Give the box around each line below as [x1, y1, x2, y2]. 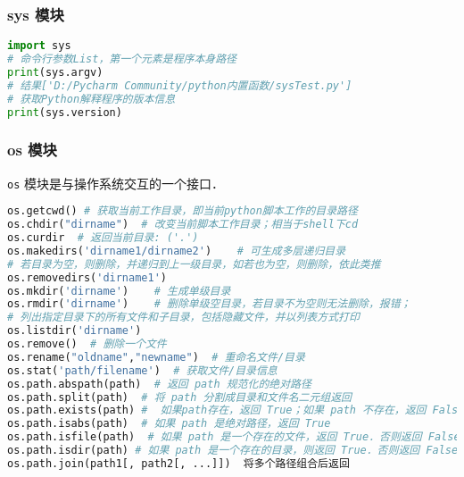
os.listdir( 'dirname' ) [7, 324, 142, 338]
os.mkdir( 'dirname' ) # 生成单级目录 [7, 284, 231, 297]
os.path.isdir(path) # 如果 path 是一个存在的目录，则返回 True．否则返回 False [7, 444, 459, 457]
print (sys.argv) [7, 65, 104, 79]
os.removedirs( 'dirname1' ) [7, 271, 167, 284]
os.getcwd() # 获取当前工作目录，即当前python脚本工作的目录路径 [7, 205, 358, 218]
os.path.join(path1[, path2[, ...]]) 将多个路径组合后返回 [7, 456, 350, 470]
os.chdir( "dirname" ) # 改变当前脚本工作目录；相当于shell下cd [7, 218, 359, 231]
